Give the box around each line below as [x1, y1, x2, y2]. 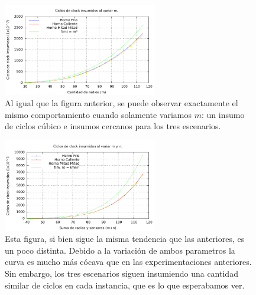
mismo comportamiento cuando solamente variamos [5, 108, 192, 120]
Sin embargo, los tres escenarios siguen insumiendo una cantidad [5, 267, 238, 279]
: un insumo [202, 108, 245, 120]
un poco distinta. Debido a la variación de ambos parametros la [5, 244, 235, 256]
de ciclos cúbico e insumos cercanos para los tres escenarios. [5, 120, 221, 132]
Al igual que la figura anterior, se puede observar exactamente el [5, 97, 238, 109]
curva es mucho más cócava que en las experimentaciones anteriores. [5, 255, 252, 268]
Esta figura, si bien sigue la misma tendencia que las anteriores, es [5, 232, 245, 245]
